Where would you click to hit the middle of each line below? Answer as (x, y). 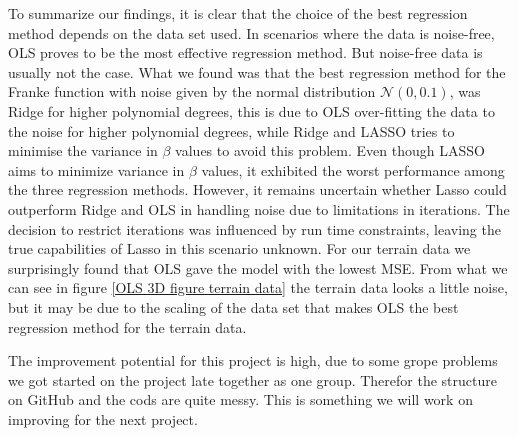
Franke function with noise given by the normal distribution (192, 91)
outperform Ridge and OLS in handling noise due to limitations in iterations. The (259, 208)
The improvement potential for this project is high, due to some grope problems (253, 360)
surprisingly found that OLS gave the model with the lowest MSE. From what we (258, 267)
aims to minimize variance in (96, 169)
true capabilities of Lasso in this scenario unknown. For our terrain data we (239, 248)
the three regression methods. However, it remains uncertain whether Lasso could (257, 189)
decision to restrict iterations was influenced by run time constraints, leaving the (254, 228)
